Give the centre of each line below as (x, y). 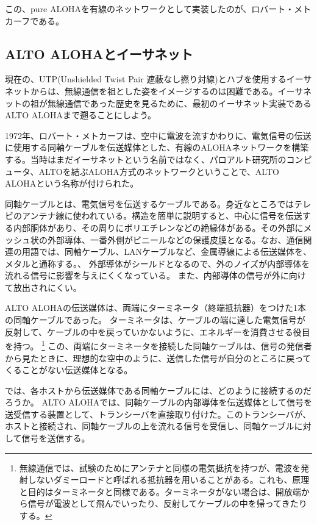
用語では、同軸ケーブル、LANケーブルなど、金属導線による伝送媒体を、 (166, 252)
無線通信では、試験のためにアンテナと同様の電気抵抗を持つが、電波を (160, 467)
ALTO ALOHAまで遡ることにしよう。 (81, 115)
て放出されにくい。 (43, 287)
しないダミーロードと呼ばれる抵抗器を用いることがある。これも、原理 (169, 480)
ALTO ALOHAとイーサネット (99, 53)
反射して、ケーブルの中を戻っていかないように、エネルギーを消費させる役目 (158, 331)
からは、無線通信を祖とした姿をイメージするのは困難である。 (154, 91)
